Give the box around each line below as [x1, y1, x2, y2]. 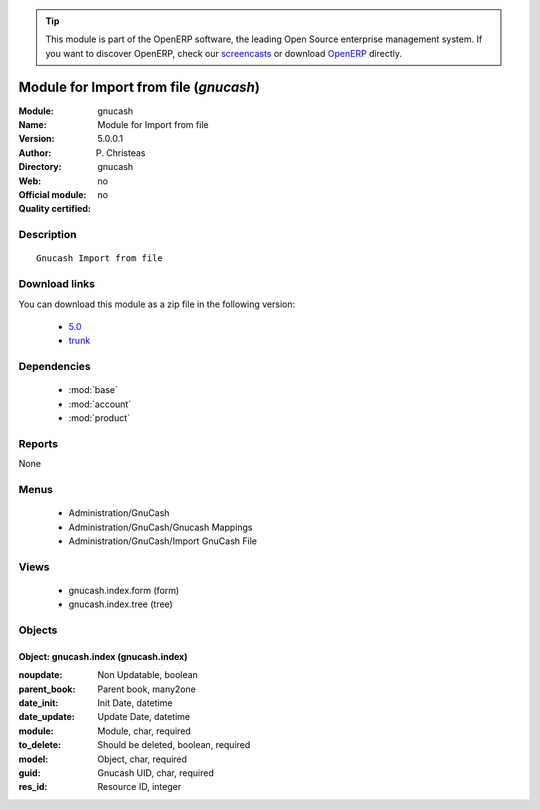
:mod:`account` [68, 398, 132, 410]
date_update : [18, 711, 75, 723]
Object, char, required [97, 753, 188, 765]
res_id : [18, 781, 48, 793]
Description [18, 228, 77, 242]
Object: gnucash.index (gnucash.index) [18, 650, 188, 662]
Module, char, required [97, 725, 192, 737]
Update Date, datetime [97, 711, 190, 723]
